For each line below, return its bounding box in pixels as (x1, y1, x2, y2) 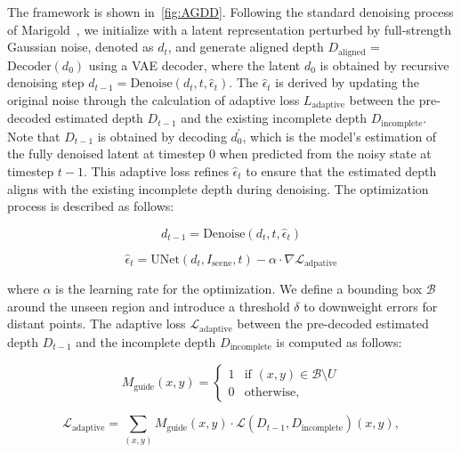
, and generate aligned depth (167, 37, 324, 56)
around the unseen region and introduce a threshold (7, 296, 290, 315)
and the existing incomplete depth (181, 109, 368, 127)
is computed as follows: (276, 332, 402, 351)
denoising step (7, 73, 85, 92)
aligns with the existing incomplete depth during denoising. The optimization (7, 179, 429, 198)
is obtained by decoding (97, 126, 227, 145)
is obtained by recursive (319, 55, 449, 74)
